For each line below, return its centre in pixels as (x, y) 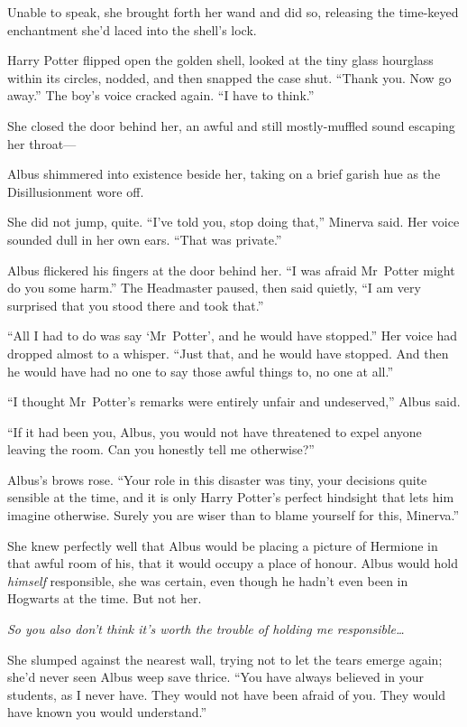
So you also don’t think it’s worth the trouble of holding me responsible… (206, 629)
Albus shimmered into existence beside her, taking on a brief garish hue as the (224, 174)
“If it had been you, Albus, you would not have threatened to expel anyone (215, 431)
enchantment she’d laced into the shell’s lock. (132, 29)
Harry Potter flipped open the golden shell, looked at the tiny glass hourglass (220, 60)
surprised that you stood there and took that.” (136, 305)
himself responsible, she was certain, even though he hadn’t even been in (208, 580)
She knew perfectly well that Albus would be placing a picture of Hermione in (223, 545)
